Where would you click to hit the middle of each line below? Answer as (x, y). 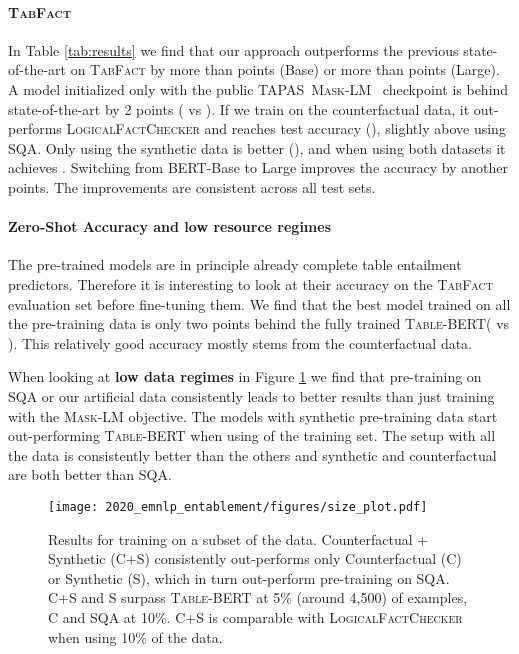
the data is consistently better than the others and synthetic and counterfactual (252, 454)
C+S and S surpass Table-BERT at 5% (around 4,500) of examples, (258, 597)
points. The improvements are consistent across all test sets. (192, 186)
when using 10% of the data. (135, 636)
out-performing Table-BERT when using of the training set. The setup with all (252, 435)
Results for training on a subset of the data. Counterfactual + (238, 538)
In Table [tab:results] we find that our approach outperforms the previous (233, 49)
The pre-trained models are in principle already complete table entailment (235, 264)
